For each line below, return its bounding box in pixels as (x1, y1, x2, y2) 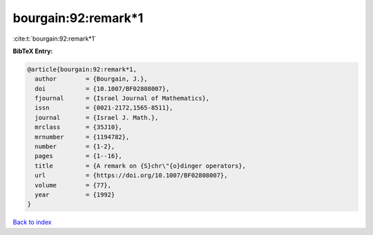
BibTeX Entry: (12, 47, 53, 55)
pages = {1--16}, (35, 152, 122, 160)
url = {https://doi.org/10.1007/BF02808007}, (35, 172, 228, 179)
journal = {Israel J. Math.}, (35, 114, 159, 121)
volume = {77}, (35, 181, 112, 189)
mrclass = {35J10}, (35, 123, 122, 131)
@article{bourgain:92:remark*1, (27, 65, 137, 73)
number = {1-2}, (35, 143, 115, 151)
